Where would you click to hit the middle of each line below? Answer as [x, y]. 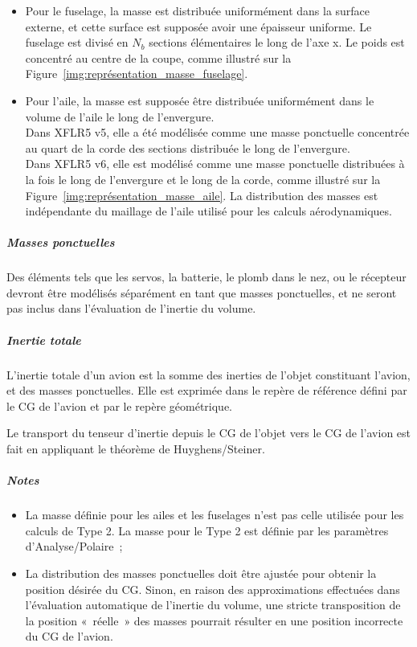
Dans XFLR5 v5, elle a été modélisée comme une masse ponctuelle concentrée [217, 132]
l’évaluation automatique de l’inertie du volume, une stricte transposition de [213, 605]
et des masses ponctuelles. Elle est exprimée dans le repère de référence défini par [207, 390]
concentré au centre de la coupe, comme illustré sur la [158, 57]
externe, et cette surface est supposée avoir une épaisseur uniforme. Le [198, 26]
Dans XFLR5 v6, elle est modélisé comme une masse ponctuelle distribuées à [215, 164]
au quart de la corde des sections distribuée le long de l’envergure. [188, 147]
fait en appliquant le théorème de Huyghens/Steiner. [136, 448]
